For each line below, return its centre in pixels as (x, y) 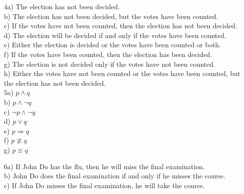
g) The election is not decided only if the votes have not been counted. (110, 64)
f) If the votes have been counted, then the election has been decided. (108, 54)
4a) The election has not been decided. (62, 6)
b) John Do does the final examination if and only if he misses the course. (115, 176)
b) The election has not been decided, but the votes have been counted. (111, 16)
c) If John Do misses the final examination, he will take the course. (104, 185)
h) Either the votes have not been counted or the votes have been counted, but (122, 73)
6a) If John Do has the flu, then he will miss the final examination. (104, 166)
